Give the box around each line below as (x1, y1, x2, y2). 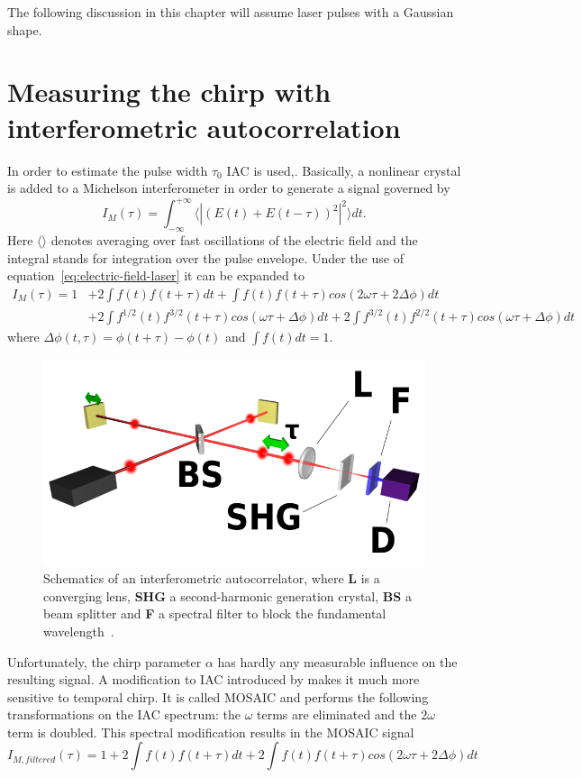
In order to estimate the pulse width (7, 160, 208, 179)
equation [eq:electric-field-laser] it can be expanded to (7, 266, 305, 285)
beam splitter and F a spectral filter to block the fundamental (43, 604, 386, 623)
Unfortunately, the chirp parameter (7, 652, 202, 671)
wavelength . (43, 621, 114, 640)
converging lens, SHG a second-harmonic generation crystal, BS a (43, 586, 412, 605)
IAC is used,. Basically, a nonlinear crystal (226, 160, 461, 179)
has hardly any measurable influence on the (217, 652, 458, 671)
